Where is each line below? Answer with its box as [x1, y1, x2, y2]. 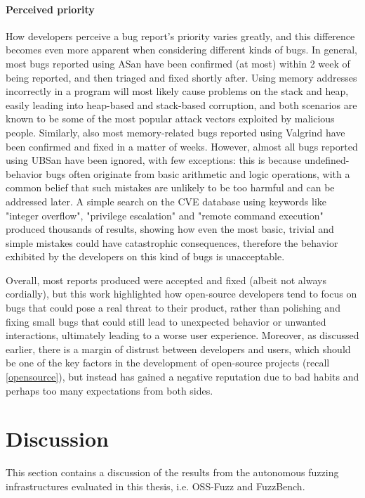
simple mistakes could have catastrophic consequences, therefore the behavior [6, 235, 338, 250]
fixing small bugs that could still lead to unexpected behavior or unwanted [6, 314, 326, 328]
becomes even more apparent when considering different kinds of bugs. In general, [6, 42, 357, 57]
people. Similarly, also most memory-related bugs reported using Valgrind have [6, 124, 345, 139]
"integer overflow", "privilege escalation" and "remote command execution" [6, 207, 324, 222]
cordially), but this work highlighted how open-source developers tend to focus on [6, 286, 357, 301]
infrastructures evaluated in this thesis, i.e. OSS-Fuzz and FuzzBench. [6, 478, 305, 493]
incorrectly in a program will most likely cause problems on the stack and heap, [6, 84, 349, 98]
